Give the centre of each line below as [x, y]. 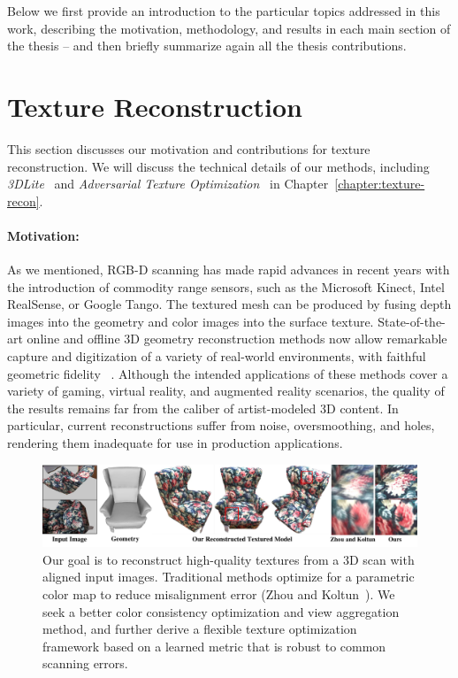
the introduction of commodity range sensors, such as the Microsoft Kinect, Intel [226, 286]
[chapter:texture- [380, 184]
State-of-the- [412, 321]
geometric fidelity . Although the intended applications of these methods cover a [228, 373]
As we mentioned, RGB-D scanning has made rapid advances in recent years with [229, 270]
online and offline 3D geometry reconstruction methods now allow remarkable [237, 339]
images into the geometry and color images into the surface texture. [191, 321]
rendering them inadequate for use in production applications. [175, 443]
